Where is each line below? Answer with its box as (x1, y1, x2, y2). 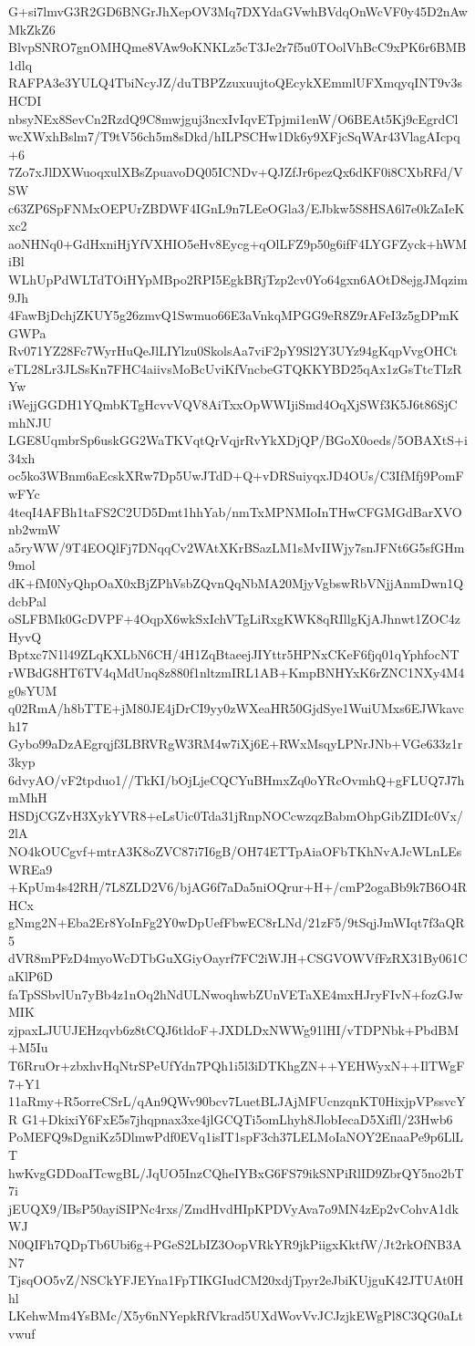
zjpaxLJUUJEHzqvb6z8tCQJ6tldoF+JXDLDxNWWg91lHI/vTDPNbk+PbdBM (8, 1020, 459, 1039)
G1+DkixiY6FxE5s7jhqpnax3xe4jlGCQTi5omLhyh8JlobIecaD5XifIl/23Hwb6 (21, 1109, 453, 1128)
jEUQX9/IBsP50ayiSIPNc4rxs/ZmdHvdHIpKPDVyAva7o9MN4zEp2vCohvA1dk (8, 1198, 459, 1217)
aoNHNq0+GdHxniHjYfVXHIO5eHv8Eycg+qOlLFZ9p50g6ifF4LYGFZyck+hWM (8, 233, 468, 253)
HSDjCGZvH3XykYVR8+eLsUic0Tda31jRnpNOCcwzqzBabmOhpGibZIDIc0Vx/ (8, 805, 463, 824)
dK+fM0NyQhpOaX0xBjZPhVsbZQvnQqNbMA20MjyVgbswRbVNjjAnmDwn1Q (8, 574, 464, 592)
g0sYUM (8, 680, 57, 699)
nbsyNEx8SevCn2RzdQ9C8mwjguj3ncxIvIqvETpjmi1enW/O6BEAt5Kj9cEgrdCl (8, 109, 459, 128)
